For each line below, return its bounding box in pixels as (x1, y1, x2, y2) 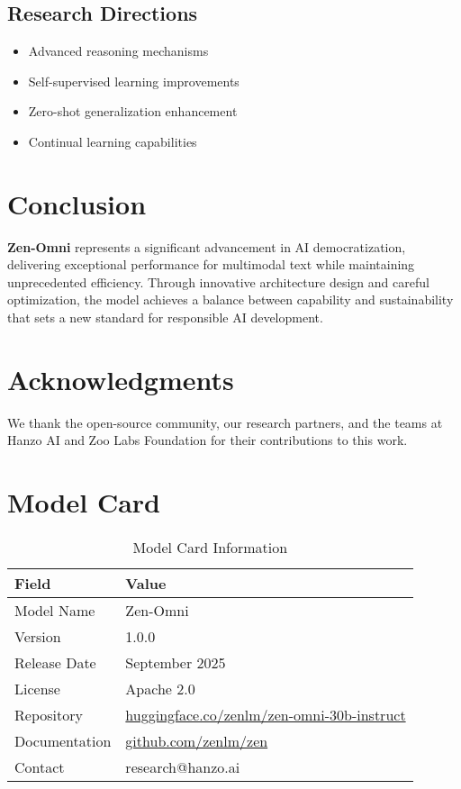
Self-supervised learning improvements (28, 71, 240, 90)
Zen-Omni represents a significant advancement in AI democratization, (7, 237, 406, 256)
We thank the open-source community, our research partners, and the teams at (7, 413, 443, 431)
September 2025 (125, 652, 226, 674)
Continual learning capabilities (28, 131, 197, 150)
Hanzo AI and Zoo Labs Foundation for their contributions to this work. (7, 431, 408, 449)
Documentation (14, 730, 112, 752)
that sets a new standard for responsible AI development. (7, 308, 323, 327)
